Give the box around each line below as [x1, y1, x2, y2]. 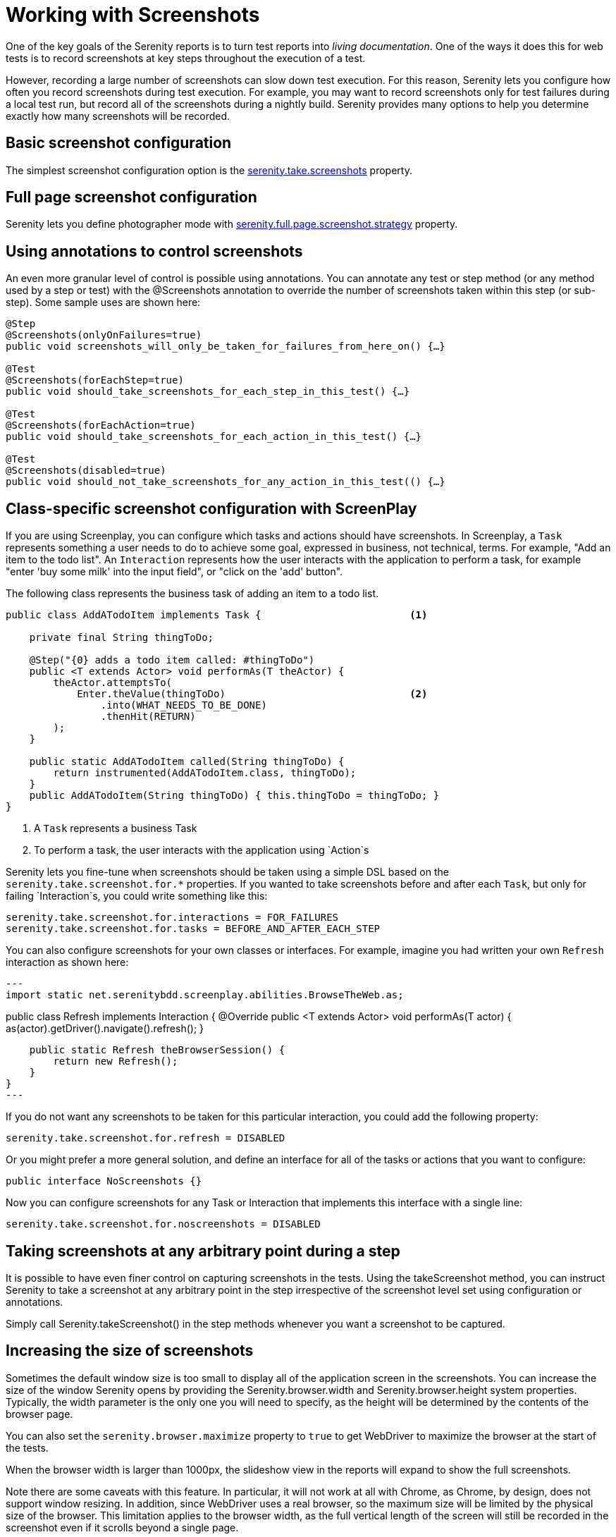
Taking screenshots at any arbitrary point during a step [6, 1242, 400, 1260]
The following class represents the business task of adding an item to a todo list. [6, 587, 379, 600]
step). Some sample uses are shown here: [6, 296, 201, 309]
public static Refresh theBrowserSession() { [29, 1044, 285, 1056]
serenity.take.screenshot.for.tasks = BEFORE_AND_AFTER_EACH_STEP [6, 923, 381, 935]
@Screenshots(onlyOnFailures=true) [6, 329, 202, 341]
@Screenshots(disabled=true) [6, 465, 166, 477]
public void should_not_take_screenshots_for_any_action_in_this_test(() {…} [6, 476, 445, 488]
